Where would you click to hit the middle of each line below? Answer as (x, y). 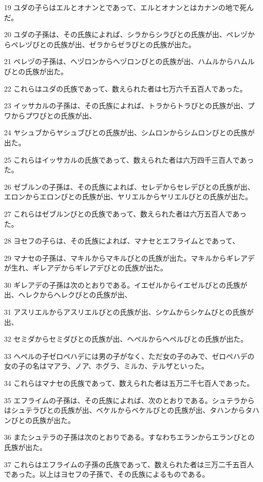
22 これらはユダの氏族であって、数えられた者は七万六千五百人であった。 (125, 88)
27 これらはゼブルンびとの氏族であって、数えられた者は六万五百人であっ (125, 213)
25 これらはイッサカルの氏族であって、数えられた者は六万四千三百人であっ (129, 159)
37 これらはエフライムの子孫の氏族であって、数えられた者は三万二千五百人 (129, 464)
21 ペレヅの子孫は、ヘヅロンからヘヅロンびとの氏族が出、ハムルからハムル (129, 61)
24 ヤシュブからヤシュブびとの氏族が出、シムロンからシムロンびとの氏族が (129, 132)
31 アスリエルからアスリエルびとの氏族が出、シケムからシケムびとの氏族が (129, 312)
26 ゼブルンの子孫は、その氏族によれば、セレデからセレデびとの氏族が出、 (129, 186)
